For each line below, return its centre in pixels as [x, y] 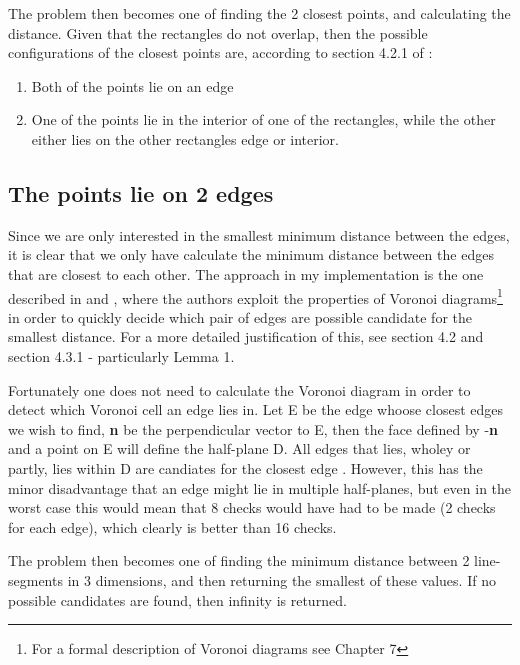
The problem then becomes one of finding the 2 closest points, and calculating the [259, 13]
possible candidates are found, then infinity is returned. [177, 599]
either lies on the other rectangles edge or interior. [185, 138]
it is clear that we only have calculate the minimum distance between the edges [251, 254]
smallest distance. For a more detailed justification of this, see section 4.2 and [246, 336]
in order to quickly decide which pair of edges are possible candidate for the [240, 316]
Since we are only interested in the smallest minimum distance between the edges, [259, 234]
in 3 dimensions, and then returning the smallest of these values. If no [281, 579]
